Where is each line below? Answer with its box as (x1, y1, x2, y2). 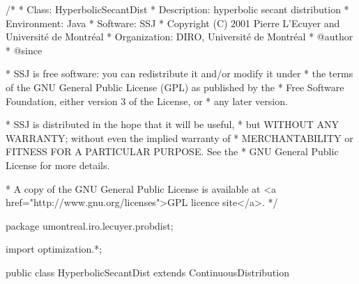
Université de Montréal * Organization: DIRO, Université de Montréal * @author (6, 29, 353, 44)
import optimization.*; (6, 242, 102, 256)
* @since (6, 42, 43, 57)
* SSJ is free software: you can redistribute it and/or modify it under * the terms (6, 66, 353, 81)
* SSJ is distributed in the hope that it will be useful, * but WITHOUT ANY (6, 117, 339, 132)
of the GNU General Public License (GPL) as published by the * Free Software (6, 79, 344, 94)
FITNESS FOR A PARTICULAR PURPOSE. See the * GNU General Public (6, 144, 339, 159)
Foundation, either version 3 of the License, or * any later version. (6, 93, 288, 108)
